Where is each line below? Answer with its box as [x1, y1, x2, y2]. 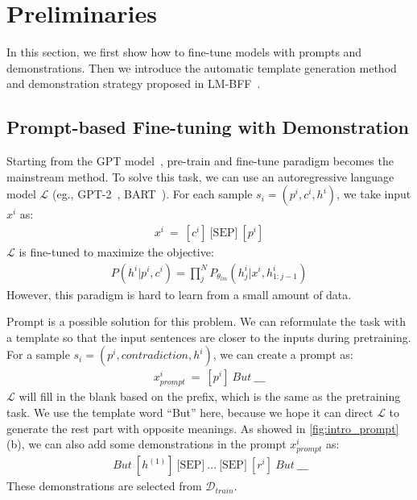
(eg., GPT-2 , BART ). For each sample [52, 185, 253, 202]
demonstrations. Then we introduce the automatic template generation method [6, 59, 397, 76]
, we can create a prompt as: [213, 346, 353, 363]
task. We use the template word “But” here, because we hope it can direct [6, 403, 374, 420]
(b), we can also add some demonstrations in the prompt [6, 435, 287, 452]
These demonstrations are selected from [6, 477, 202, 494]
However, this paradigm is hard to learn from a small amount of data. [6, 285, 352, 302]
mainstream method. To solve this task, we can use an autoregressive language [6, 168, 394, 185]
